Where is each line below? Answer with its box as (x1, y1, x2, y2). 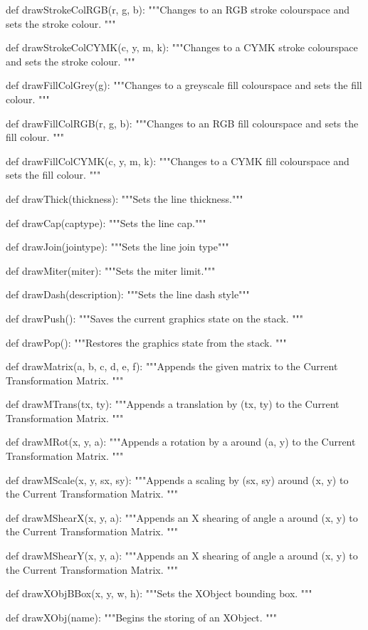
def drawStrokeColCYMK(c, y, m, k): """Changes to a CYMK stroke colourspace (6, 40, 358, 55)
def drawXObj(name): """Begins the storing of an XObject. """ (6, 609, 278, 624)
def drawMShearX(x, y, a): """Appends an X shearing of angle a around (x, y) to (6, 510, 358, 525)
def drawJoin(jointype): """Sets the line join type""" (6, 239, 229, 254)
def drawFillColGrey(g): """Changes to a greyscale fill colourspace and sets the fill (6, 78, 362, 93)
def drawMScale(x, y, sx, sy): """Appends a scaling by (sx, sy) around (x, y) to (6, 472, 349, 487)
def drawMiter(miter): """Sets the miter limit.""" (6, 263, 216, 278)
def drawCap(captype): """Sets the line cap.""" (6, 215, 206, 230)
